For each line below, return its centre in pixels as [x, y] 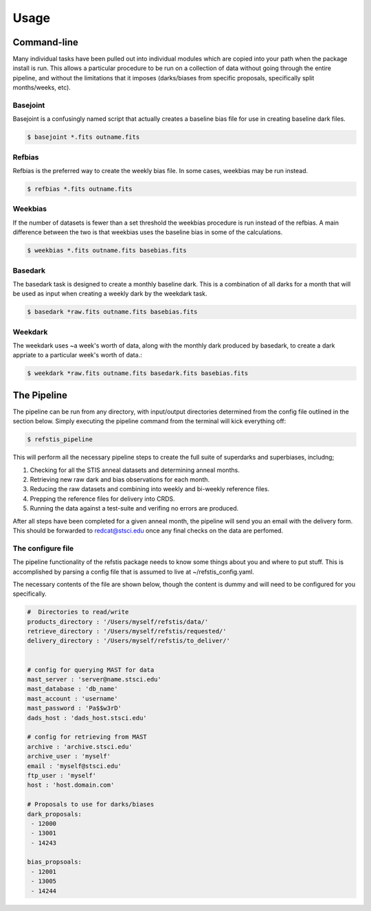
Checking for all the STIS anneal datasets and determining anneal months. [135, 470]
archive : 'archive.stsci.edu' [80, 746]
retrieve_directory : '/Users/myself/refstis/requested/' [127, 631]
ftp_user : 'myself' [61, 775]
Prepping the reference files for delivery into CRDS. [102, 499]
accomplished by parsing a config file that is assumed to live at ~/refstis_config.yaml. [133, 572]
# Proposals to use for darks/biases [91, 805]
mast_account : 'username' [72, 698]
